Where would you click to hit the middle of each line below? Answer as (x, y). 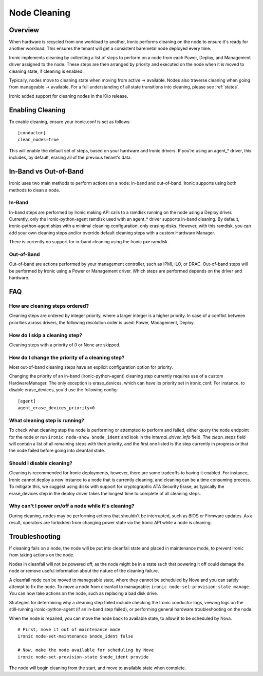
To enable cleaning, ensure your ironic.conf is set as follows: (70, 122)
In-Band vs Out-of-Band (46, 172)
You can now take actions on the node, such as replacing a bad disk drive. (84, 593)
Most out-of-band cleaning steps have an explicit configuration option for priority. (91, 367)
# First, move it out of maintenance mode (69, 629)
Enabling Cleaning (37, 110)
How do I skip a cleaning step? (46, 335)
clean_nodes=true (38, 140)
